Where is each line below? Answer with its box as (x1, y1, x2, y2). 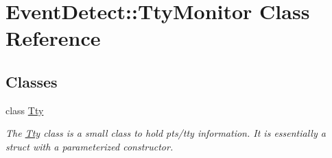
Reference (5, 24, 101, 52)
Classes (5, 70, 58, 92)
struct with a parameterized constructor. (5, 139, 174, 153)
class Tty (5, 103, 44, 117)
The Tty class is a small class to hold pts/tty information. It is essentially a (5, 126, 326, 140)
